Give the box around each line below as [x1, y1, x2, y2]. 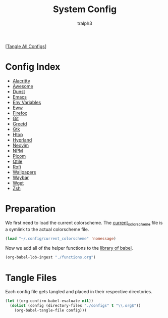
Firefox [12, 110, 28, 116]
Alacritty [12, 77, 30, 84]
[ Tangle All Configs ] [5, 43, 47, 49]
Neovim [12, 142, 29, 148]
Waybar [12, 174, 29, 180]
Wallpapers [12, 169, 36, 175]
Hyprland [12, 137, 32, 143]
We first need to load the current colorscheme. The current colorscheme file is [5, 219, 163, 227]
